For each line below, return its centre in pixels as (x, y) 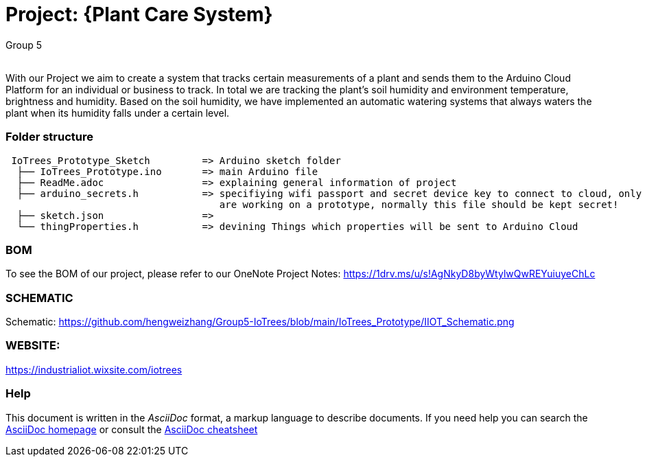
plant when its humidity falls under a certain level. (118, 113)
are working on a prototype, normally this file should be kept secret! (419, 204)
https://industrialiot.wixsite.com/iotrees (94, 369)
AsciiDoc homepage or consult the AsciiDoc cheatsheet (132, 429)
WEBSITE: (33, 346)
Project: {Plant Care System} (139, 14)
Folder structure (49, 137)
